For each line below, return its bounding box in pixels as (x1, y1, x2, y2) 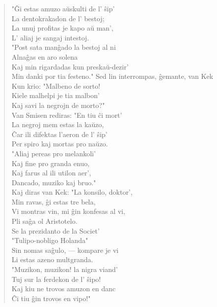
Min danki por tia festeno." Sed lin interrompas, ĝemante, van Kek (11, 71, 214, 81)
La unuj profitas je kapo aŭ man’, (11, 23, 113, 33)
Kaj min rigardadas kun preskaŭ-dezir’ (11, 61, 129, 71)
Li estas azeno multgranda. (11, 254, 93, 265)
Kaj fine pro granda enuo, (11, 158, 90, 168)
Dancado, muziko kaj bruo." (11, 177, 96, 187)
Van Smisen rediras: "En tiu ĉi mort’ (11, 109, 122, 120)
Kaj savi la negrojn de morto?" (11, 100, 105, 110)
